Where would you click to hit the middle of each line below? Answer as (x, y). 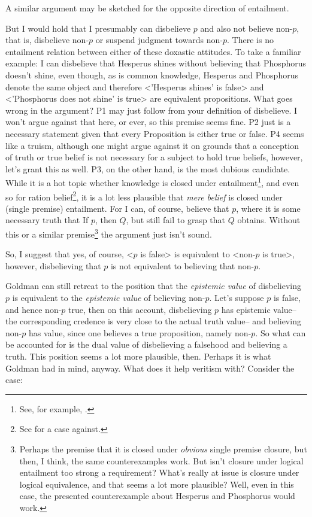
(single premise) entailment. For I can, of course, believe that (117, 208)
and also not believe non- (246, 28)
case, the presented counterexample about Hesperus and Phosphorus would (157, 496)
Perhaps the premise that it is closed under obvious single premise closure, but (163, 448)
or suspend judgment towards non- (159, 40)
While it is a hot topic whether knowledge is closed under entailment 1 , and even (152, 182)
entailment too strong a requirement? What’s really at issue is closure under (159, 472)
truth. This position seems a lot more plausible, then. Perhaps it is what (138, 356)
